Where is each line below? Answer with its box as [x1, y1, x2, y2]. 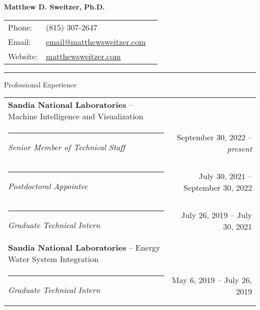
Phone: [8, 21, 32, 33]
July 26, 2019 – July [181, 209, 252, 221]
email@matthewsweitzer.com [45, 35, 146, 47]
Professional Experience [4, 79, 76, 89]
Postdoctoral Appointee [8, 180, 88, 192]
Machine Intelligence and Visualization [8, 110, 143, 122]
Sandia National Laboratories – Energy [8, 242, 160, 254]
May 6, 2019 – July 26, [171, 274, 252, 286]
